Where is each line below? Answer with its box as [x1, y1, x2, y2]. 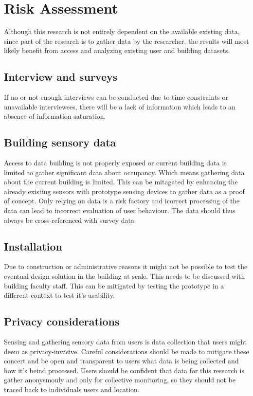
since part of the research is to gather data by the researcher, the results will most [4, 36, 249, 46]
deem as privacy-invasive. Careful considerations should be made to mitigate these [4, 346, 249, 356]
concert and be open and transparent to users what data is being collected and [4, 356, 239, 366]
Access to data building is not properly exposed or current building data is [4, 158, 227, 168]
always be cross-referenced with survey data [4, 215, 134, 225]
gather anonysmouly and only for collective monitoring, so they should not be [4, 375, 235, 385]
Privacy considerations [4, 314, 120, 329]
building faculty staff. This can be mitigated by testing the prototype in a [4, 280, 224, 290]
